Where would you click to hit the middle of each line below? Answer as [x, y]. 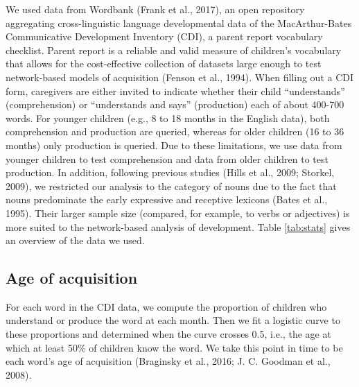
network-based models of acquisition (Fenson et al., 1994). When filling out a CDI [180, 77]
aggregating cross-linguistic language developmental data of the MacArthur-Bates [179, 23]
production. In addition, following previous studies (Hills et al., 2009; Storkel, [170, 172]
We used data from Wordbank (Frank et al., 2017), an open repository [155, 9]
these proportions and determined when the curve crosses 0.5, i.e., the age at [168, 334]
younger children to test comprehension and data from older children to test [167, 158]
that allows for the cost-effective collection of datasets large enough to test [164, 63]
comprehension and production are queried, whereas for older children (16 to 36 [175, 131]
